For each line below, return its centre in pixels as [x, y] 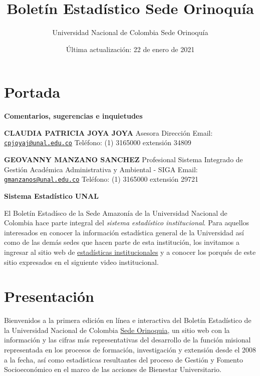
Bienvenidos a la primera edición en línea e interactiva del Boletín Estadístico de [128, 320]
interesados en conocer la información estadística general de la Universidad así [124, 232]
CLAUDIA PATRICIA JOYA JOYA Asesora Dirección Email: [108, 132]
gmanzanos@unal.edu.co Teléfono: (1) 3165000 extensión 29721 [101, 179]
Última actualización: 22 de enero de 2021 [130, 49]
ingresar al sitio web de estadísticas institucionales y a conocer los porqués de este [130, 252]
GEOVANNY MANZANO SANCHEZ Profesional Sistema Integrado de [123, 159]
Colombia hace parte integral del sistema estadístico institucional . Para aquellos [127, 223]
